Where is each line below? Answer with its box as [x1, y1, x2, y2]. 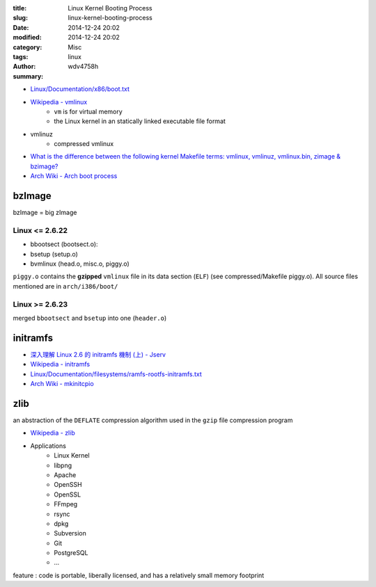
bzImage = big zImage [13, 209, 77, 217]
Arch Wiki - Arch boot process [30, 172, 118, 180]
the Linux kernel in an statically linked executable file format [54, 117, 226, 125]
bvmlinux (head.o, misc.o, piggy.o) [30, 259, 130, 268]
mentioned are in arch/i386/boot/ [13, 282, 118, 290]
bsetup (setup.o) [30, 250, 78, 258]
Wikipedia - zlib [30, 428, 76, 437]
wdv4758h [68, 63, 99, 71]
